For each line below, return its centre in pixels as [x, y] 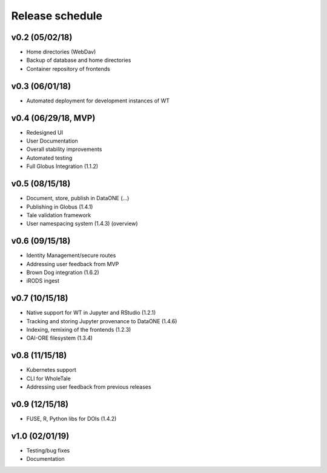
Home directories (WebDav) [61, 52]
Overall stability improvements [64, 149]
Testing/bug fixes [48, 450]
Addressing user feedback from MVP [73, 264]
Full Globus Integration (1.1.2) [62, 166]
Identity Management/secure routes [71, 255]
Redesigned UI [45, 132]
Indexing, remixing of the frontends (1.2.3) [79, 330]
